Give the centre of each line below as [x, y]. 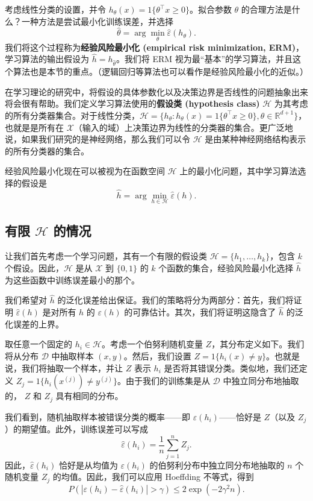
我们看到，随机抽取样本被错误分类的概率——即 [98, 416]
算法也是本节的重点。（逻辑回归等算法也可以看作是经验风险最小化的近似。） [160, 71]
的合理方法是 [266, 9]
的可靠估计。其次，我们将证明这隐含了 [200, 312]
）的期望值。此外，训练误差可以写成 [76, 429]
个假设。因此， [34, 267]
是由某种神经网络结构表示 [256, 139]
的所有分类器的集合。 [47, 150]
